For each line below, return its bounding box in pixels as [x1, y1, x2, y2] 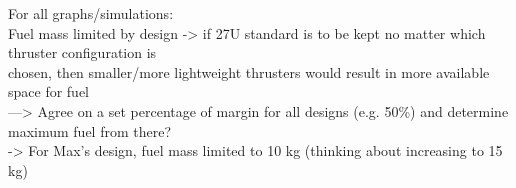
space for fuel [8, 81, 90, 102]
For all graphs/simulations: [8, 3, 174, 23]
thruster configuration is [8, 42, 157, 63]
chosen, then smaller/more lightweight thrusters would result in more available [8, 61, 490, 82]
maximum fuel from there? [8, 120, 172, 141]
